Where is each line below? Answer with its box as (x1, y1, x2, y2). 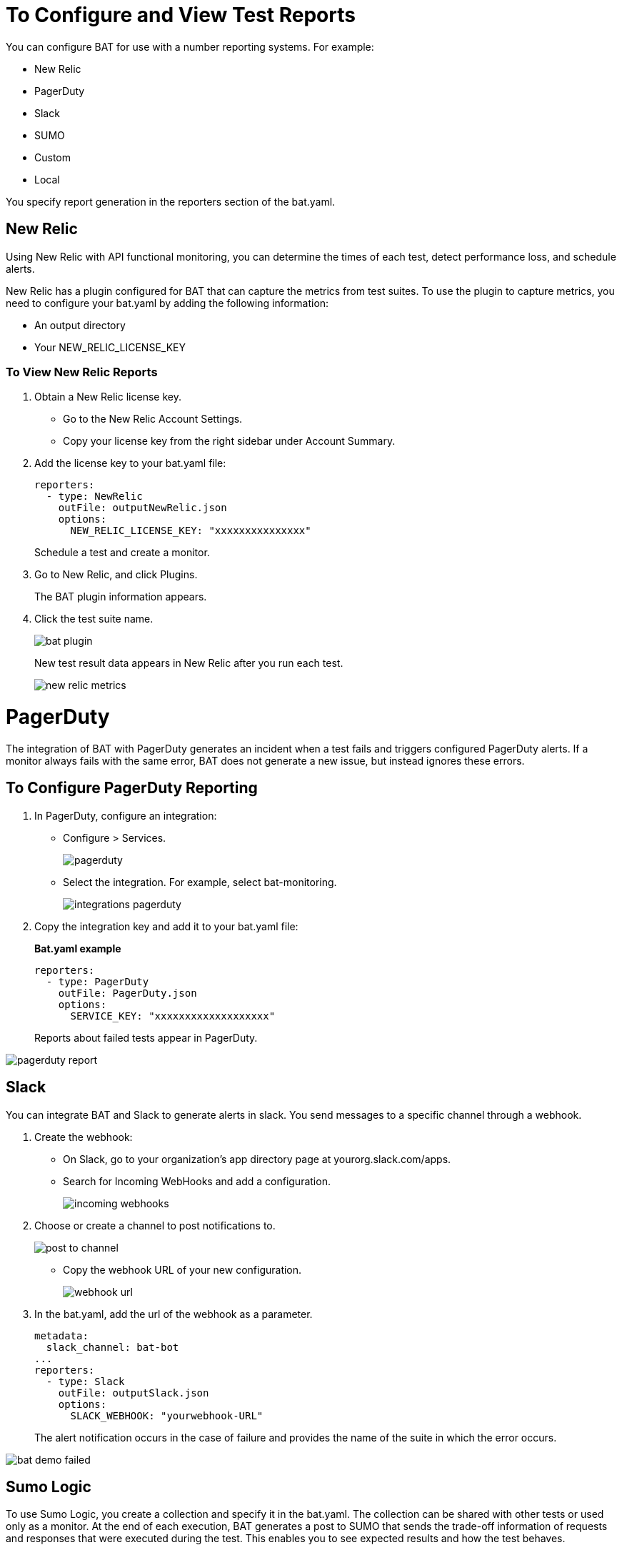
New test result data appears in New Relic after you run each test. (34, 657, 343, 670)
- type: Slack (46, 1375, 125, 1387)
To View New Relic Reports (6, 364, 158, 379)
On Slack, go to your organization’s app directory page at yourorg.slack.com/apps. (63, 1152, 451, 1165)
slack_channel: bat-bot (46, 1341, 179, 1353)
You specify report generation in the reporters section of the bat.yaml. (6, 195, 336, 208)
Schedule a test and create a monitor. (34, 546, 210, 559)
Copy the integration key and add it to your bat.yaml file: (34, 920, 299, 932)
